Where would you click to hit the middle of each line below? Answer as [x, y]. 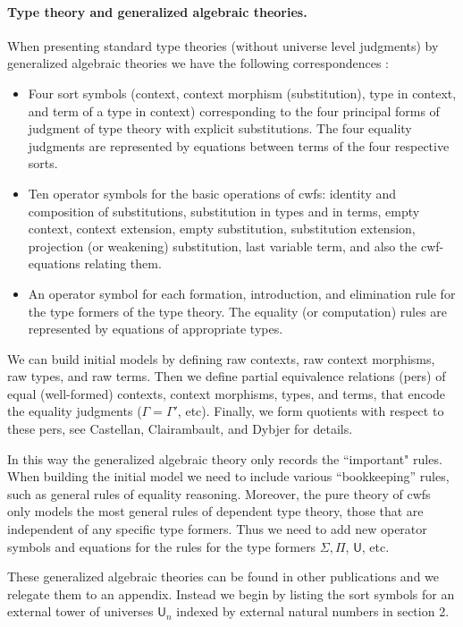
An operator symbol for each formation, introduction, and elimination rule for [242, 293]
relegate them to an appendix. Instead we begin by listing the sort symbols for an [231, 593]
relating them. [123, 263]
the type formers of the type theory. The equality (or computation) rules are [238, 311]
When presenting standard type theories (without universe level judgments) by [223, 45]
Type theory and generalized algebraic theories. [157, 11]
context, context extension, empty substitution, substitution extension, [222, 229]
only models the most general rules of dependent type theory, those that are [215, 511]
